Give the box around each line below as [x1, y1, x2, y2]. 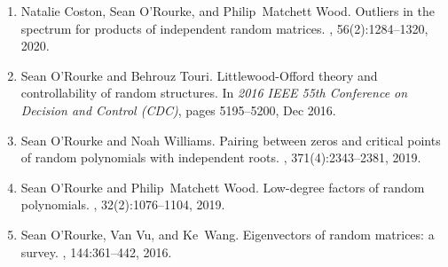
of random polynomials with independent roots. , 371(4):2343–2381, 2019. [20, 148, 421, 167]
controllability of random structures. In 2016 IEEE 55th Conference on [20, 83, 408, 102]
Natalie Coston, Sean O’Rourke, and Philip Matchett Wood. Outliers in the [20, 2, 435, 20]
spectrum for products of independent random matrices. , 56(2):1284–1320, [20, 19, 428, 37]
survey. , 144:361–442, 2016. [20, 242, 172, 261]
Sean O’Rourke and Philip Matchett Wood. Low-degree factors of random [20, 177, 425, 196]
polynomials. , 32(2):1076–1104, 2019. [20, 195, 225, 214]
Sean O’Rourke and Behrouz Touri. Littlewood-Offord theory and [20, 66, 378, 84]
